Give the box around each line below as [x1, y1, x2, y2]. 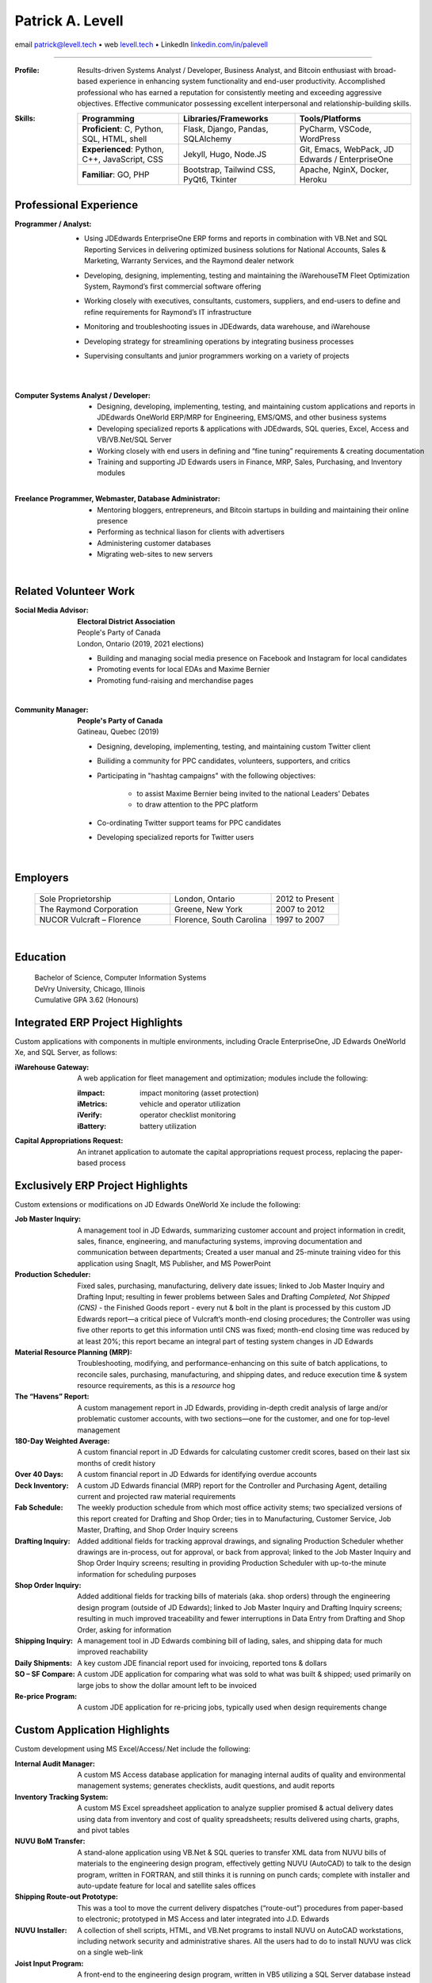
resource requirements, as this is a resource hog [77, 1381, 235, 1390]
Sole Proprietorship [39, 893, 112, 904]
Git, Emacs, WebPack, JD [299, 144, 395, 155]
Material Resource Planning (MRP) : [14, 1347, 132, 1356]
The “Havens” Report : [14, 1392, 90, 1402]
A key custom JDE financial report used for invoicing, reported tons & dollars [77, 1658, 327, 1667]
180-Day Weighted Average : [14, 1436, 110, 1446]
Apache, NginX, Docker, [299, 163, 389, 175]
